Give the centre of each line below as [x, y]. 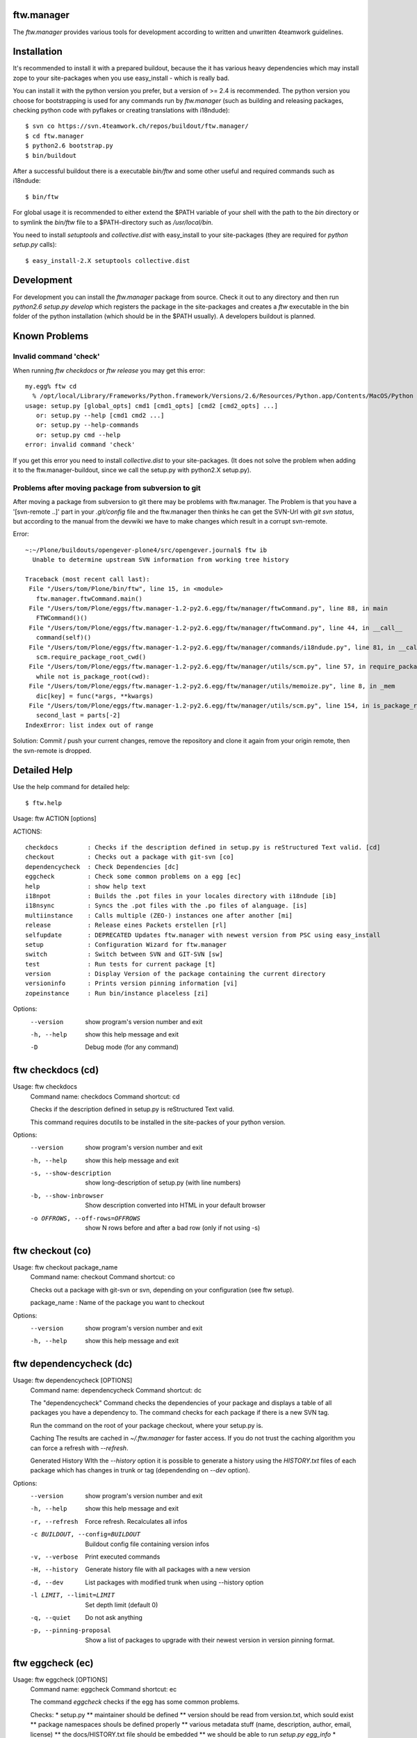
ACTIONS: [27, 831]
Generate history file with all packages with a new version [167, 1569]
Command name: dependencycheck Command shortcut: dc [116, 1390]
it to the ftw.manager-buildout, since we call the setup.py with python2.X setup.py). [132, 470]
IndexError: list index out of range [90, 725]
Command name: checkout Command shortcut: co [103, 1277]
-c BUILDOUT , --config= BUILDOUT [85, 1534]
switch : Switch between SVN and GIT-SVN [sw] [124, 955]
